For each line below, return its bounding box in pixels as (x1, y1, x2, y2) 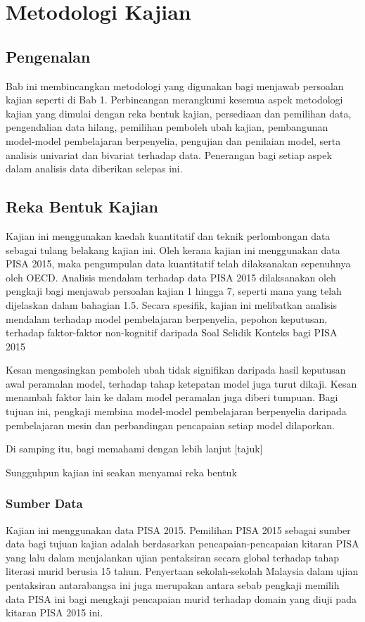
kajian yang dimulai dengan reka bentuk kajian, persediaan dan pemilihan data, (6, 106, 352, 120)
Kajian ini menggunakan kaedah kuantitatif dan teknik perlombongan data (6, 228, 331, 243)
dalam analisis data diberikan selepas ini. (6, 161, 183, 176)
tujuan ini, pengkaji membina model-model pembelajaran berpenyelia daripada (6, 404, 347, 419)
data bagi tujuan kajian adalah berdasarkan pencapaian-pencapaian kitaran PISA (6, 536, 359, 551)
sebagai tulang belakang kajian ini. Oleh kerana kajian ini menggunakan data (6, 242, 340, 257)
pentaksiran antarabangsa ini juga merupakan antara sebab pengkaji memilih (6, 578, 340, 592)
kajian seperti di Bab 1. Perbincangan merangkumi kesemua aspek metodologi (6, 92, 343, 107)
